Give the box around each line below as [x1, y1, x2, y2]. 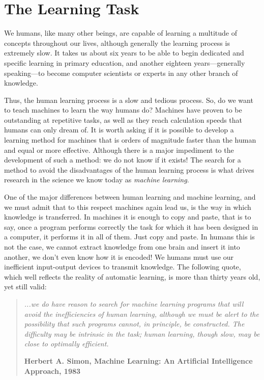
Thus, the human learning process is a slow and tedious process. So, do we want [4, 94, 253, 105]
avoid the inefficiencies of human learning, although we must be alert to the [24, 308, 259, 319]
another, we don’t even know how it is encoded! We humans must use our [4, 251, 234, 262]
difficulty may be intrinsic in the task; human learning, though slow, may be [24, 328, 260, 339]
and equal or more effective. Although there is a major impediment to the [4, 144, 234, 155]
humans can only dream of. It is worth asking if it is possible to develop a [4, 124, 234, 135]
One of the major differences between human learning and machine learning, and [4, 192, 256, 202]
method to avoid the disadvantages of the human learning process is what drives [4, 164, 254, 175]
